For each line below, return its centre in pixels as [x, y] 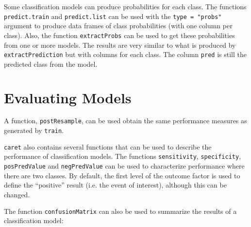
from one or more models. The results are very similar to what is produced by [120, 45]
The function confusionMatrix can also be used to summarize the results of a [120, 211]
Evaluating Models [68, 97]
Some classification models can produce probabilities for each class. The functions [125, 6]
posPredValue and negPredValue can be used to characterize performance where [124, 166]
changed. [17, 194]
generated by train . [34, 130]
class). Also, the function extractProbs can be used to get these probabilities [119, 35]
